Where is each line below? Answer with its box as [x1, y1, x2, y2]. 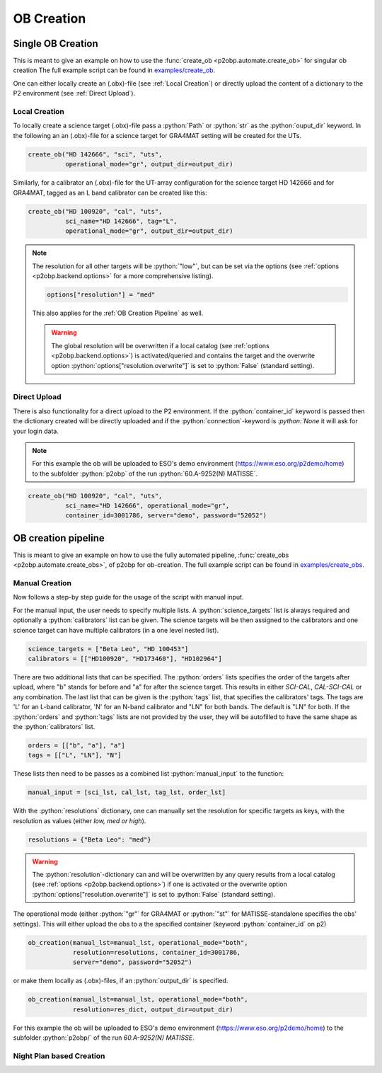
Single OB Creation [13, 38, 98, 50]
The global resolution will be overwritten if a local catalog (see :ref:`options [51, 341, 270, 350]
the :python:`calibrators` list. [13, 722, 95, 730]
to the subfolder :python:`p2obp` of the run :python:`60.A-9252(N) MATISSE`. [32, 469, 258, 478]
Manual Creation [13, 578, 72, 588]
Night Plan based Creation [13, 1051, 105, 1061]
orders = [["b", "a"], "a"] [28, 741, 125, 750]
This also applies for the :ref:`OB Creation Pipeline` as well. [32, 309, 204, 318]
